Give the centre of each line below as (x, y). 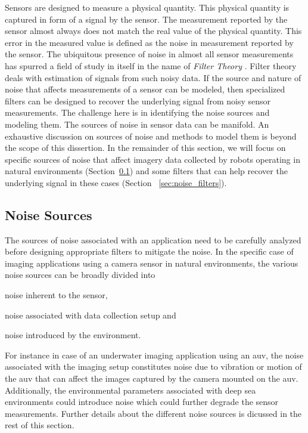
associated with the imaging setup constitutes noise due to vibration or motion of (153, 366)
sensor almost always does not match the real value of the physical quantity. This (153, 31)
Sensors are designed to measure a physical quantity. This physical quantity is (147, 7)
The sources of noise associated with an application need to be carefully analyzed (153, 239)
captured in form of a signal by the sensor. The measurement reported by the (146, 19)
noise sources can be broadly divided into (80, 275)
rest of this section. (40, 425)
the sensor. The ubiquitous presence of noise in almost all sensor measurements (149, 54)
